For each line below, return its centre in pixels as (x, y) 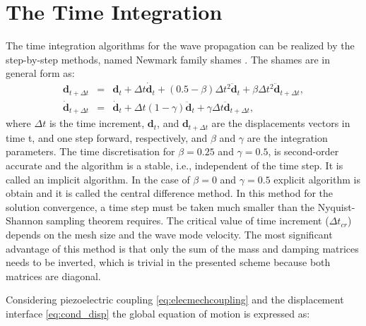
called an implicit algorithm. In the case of (98, 179)
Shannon (24, 221)
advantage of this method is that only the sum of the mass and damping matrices (182, 248)
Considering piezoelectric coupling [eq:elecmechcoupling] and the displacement (175, 300)
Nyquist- (336, 206)
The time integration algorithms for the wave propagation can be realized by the (180, 46)
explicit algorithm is (317, 179)
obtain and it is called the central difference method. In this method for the (170, 193)
